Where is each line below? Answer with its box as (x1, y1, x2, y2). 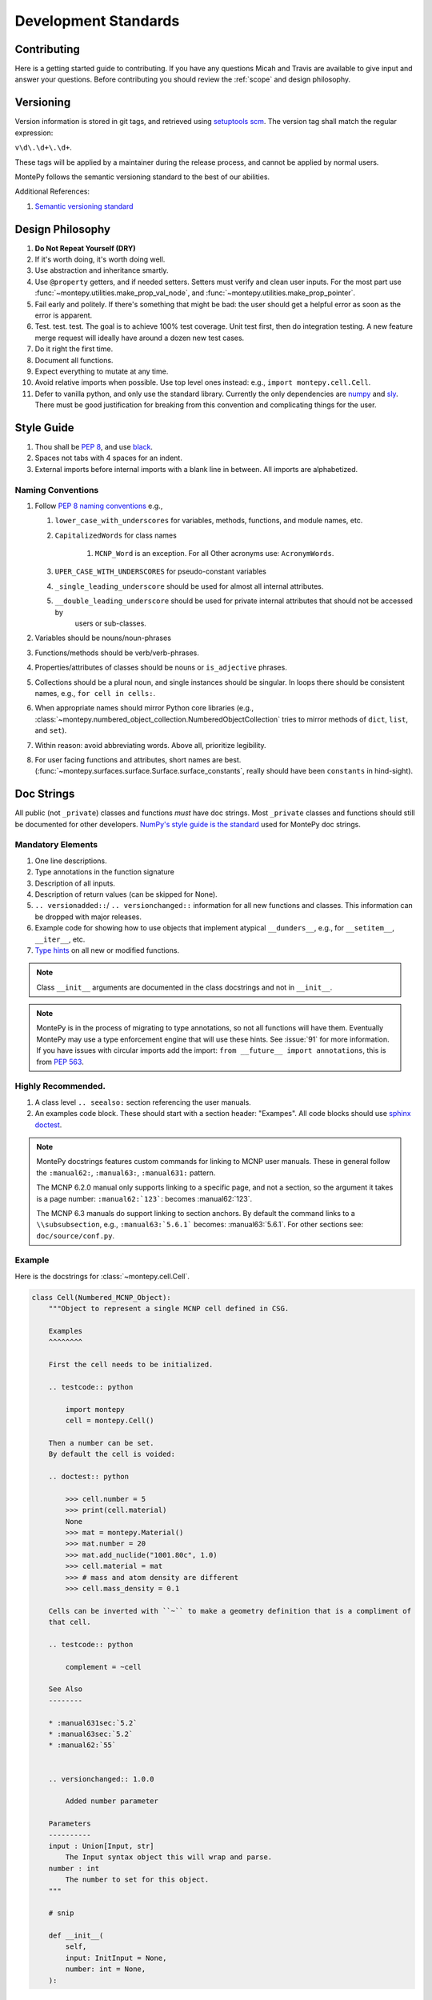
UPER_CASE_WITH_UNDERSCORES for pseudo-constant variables (54, 566, 267, 576)
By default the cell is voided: (48, 1450, 176, 1459)
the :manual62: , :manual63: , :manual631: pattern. (36, 1168, 216, 1178)
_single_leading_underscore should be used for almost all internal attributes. (54, 581, 324, 591)
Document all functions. (34, 355, 114, 365)
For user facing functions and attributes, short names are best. (34, 754, 242, 764)
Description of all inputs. (34, 878, 116, 888)
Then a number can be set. (48, 1438, 155, 1447)
